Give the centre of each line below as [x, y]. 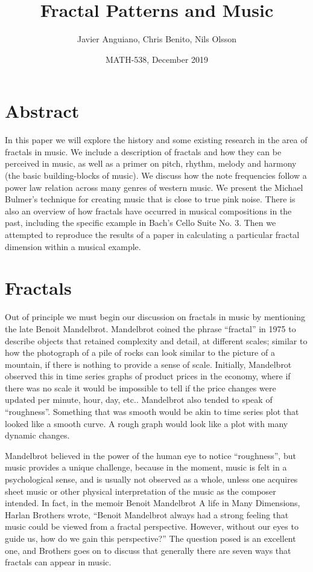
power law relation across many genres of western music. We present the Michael [154, 187]
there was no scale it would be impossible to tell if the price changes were [141, 387]
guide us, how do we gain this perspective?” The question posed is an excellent [150, 538]
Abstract [42, 111]
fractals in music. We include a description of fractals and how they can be [143, 151]
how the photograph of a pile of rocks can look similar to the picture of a [140, 352]
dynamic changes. [37, 435]
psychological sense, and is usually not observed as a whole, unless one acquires [151, 479]
